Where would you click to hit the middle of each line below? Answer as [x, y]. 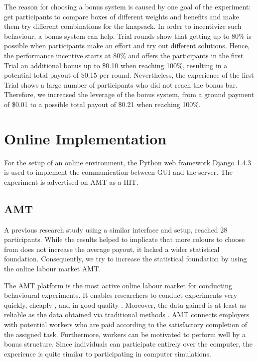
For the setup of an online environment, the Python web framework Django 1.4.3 [128, 162]
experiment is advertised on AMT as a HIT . [71, 181]
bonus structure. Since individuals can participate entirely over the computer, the [129, 344]
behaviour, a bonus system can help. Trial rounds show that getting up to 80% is [128, 36]
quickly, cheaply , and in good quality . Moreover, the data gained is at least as [125, 304]
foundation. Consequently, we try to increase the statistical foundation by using [126, 259]
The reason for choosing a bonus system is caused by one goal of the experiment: [128, 6]
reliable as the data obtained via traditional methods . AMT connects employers [127, 314]
